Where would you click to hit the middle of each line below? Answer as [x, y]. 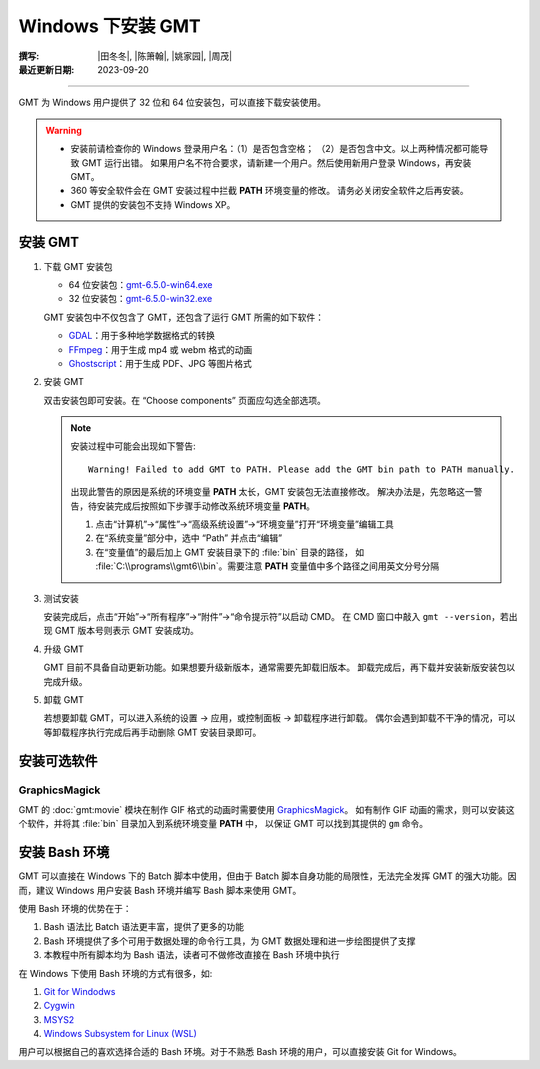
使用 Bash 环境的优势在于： [75, 908]
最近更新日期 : [46, 69]
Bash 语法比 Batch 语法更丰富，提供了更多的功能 [144, 927]
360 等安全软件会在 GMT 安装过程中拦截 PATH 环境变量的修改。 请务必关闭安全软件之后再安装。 [269, 191]
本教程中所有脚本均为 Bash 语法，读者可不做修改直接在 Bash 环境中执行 [191, 955]
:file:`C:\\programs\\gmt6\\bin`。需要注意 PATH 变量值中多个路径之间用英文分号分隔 [267, 566]
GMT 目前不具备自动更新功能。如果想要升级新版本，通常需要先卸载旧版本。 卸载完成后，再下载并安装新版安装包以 [279, 667]
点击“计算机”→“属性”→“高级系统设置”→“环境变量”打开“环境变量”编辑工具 [245, 524]
